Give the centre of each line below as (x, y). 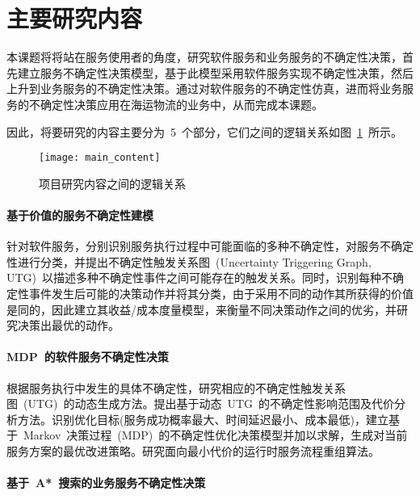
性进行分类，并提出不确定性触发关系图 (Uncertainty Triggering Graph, (189, 261)
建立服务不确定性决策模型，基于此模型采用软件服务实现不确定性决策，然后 (215, 72)
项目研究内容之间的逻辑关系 (112, 183)
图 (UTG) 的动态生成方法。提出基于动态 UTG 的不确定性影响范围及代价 (201, 404)
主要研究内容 (75, 18)
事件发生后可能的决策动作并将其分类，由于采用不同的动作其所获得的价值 (221, 293)
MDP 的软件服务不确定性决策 (88, 357)
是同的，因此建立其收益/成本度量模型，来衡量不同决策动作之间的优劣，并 (202, 309)
